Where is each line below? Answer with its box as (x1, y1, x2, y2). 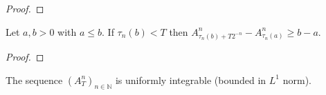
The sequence (6, 72, 63, 87)
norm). (282, 72, 311, 87)
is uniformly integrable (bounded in (115, 72, 266, 87)
